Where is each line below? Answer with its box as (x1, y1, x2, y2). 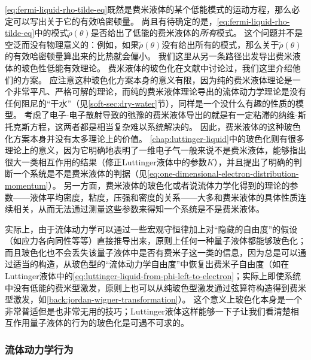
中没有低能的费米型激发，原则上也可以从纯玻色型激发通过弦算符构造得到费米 (5, 281, 306, 294)
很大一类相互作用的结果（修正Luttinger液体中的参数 (5, 155, 207, 168)
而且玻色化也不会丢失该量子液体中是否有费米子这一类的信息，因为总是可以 (5, 246, 298, 258)
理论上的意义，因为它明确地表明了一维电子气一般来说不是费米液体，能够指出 (5, 144, 306, 156)
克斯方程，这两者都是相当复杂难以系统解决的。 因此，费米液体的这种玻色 (13, 120, 301, 132)
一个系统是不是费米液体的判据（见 (13, 167, 147, 180)
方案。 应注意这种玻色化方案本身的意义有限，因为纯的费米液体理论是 (21, 73, 292, 86)
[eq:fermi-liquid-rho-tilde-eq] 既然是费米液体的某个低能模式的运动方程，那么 (5, 3, 292, 15)
